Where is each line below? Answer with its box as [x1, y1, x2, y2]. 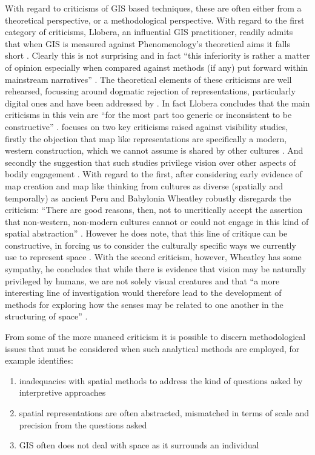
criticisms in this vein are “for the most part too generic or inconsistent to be [5, 108, 292, 121]
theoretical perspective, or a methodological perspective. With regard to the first [5, 13, 305, 26]
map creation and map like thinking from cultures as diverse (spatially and [5, 179, 283, 192]
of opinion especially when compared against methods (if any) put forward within [5, 61, 308, 73]
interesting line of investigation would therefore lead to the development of [5, 286, 282, 299]
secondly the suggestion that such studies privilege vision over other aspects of [5, 155, 296, 168]
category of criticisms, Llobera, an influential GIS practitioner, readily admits [5, 25, 293, 38]
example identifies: [5, 354, 73, 367]
